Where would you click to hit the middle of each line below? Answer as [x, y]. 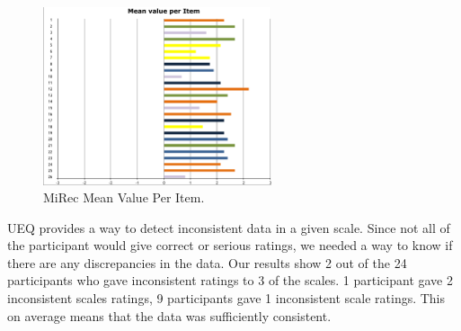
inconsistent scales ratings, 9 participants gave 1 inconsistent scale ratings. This [226, 298]
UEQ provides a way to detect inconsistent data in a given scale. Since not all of [229, 227]
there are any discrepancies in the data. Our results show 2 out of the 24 [207, 262]
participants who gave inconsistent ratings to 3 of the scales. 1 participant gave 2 [230, 280]
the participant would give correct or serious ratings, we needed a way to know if [230, 245]
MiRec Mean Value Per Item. [124, 197]
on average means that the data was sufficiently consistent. [169, 315]
